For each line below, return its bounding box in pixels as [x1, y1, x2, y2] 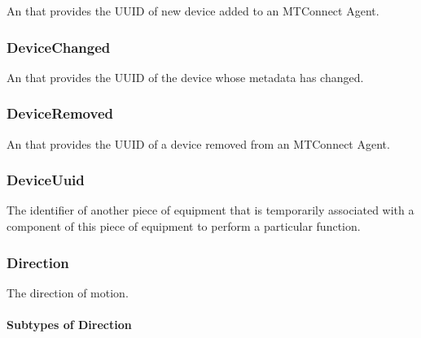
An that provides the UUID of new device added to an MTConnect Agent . [7, 2, 379, 19]
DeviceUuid [7, 170, 85, 190]
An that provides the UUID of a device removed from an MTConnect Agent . [7, 135, 390, 152]
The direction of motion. [7, 284, 129, 301]
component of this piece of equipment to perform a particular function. [7, 218, 361, 235]
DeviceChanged [7, 37, 111, 57]
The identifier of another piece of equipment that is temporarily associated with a [7, 201, 414, 219]
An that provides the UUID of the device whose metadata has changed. [7, 68, 364, 85]
